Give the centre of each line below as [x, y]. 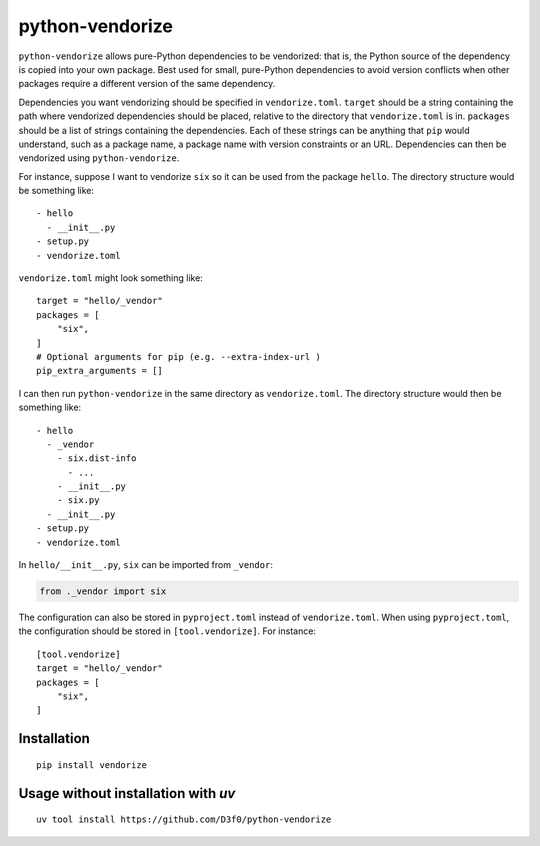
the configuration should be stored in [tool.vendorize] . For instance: [167, 631]
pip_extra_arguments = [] [100, 371]
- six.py [78, 500]
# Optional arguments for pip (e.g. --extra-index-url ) [179, 356]
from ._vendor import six [103, 591]
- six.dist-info [96, 458]
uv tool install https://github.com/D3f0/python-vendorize [184, 819]
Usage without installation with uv [127, 793]
